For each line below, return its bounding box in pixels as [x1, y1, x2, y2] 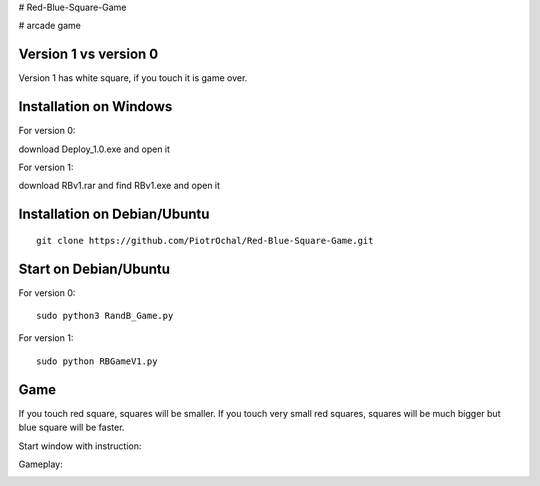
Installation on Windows [18, 98, 173, 115]
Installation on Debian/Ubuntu [18, 206, 210, 223]
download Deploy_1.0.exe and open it [18, 143, 170, 155]
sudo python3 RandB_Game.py [36, 310, 174, 322]
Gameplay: [18, 458, 64, 470]
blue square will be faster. [18, 421, 125, 434]
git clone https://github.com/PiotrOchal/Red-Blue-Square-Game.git [36, 235, 374, 246]
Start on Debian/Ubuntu [18, 260, 170, 277]
